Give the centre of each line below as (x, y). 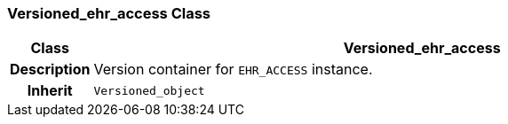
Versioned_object (149, 90)
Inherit (50, 91)
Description (50, 70)
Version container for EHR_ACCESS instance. (233, 70)
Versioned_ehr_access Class (109, 13)
